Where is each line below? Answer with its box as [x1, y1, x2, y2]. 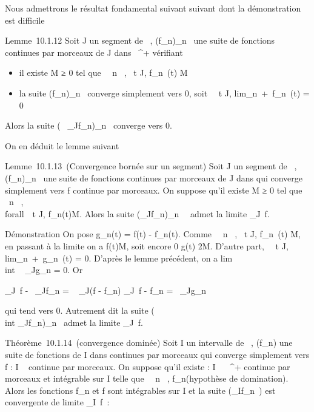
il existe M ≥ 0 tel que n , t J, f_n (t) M [19, 66, 188, 79]
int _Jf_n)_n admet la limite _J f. [5, 316, 143, 328]
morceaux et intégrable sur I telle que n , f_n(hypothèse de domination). [5, 372, 289, 385]
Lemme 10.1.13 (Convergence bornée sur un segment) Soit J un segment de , [5, 160, 297, 172]
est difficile [5, 13, 45, 26]
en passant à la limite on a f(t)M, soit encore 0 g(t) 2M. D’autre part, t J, [5, 239, 289, 252]
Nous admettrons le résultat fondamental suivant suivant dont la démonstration [5, 2, 301, 14]
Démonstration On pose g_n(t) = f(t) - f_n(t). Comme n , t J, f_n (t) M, [5, 228, 301, 240]
